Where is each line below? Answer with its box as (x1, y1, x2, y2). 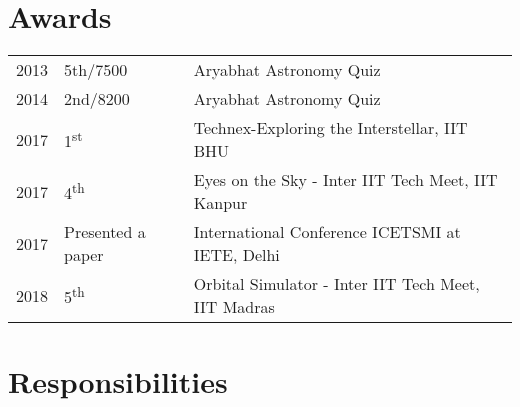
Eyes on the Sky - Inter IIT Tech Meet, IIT (193, 168, 498, 192)
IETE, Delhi (193, 243, 280, 267)
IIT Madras (193, 295, 275, 319)
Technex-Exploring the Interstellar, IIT (193, 116, 468, 140)
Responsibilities (8, 361, 228, 402)
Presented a (64, 220, 146, 244)
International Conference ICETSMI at (193, 220, 461, 244)
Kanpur (193, 191, 248, 215)
